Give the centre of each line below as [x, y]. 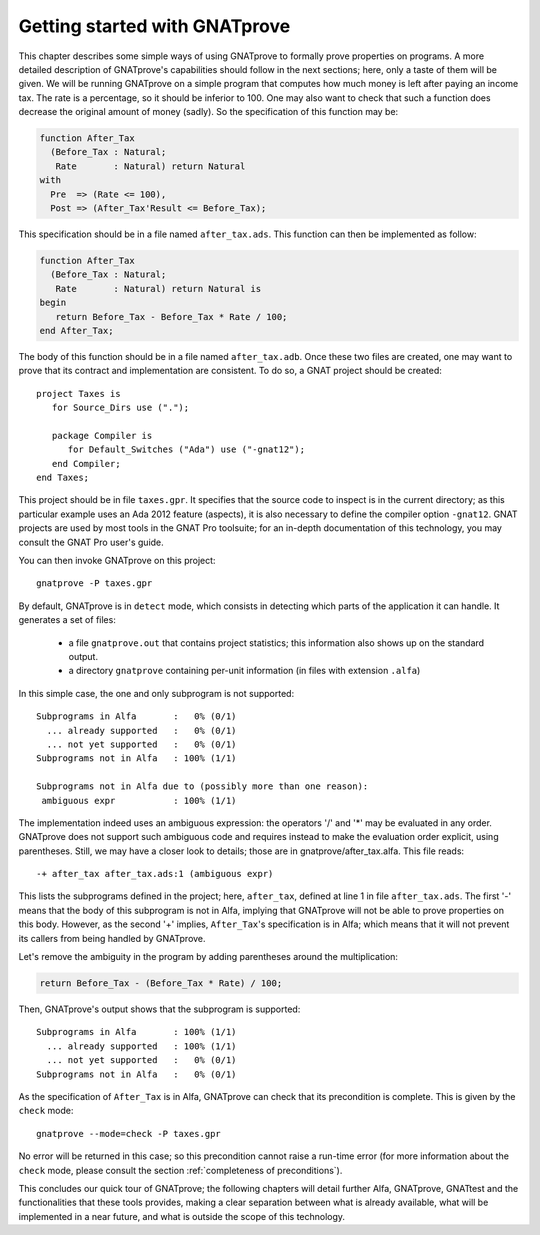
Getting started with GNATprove [154, 26]
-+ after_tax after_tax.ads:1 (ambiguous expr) [155, 874]
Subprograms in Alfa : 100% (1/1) [136, 1032]
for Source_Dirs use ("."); [120, 408]
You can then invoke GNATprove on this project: [117, 561]
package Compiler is [102, 435]
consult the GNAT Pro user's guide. [91, 542]
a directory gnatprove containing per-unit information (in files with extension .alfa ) [244, 671]
